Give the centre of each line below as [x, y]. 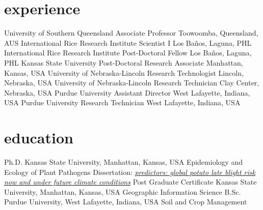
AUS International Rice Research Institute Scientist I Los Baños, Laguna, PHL [128, 42]
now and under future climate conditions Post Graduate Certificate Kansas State [130, 182]
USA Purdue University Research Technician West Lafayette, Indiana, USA [122, 102]
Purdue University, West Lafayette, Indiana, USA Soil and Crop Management [126, 202]
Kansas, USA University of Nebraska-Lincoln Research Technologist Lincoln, [124, 72]
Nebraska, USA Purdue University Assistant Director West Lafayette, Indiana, [127, 92]
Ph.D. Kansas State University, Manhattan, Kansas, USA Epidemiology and [124, 162]
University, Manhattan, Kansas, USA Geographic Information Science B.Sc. [123, 191]
